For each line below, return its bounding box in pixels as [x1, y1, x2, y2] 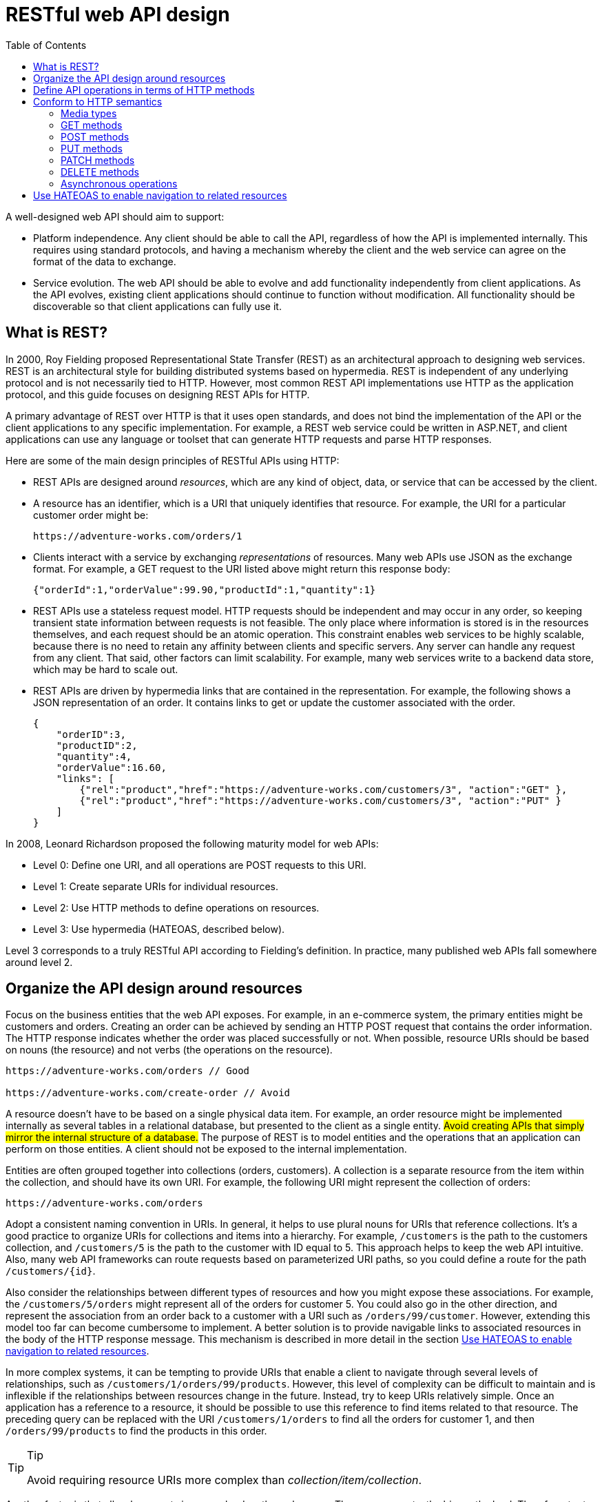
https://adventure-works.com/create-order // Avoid [6, 1087, 291, 1099]
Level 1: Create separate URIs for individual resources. [33, 880, 279, 892]
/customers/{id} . [6, 1265, 96, 1277]
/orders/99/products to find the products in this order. [6, 1425, 267, 1437]
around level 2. [6, 956, 73, 968]
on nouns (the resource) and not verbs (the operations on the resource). [6, 1044, 333, 1056]
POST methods [61, 130, 129, 143]
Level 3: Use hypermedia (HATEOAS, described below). [33, 923, 285, 935]
